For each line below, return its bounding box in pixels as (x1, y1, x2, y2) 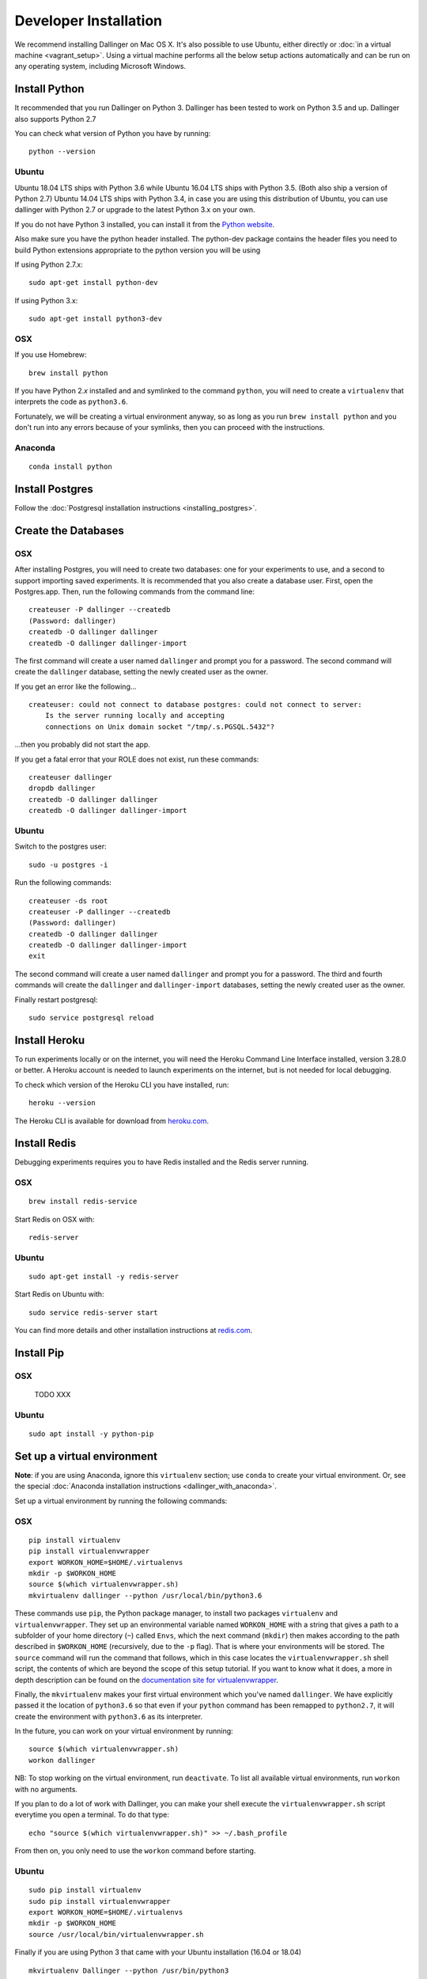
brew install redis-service (28, 1197, 138, 1206)
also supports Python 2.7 (14, 114, 96, 123)
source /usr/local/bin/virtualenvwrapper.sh (28, 1930, 205, 1939)
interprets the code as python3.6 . (14, 397, 128, 407)
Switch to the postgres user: (14, 841, 107, 851)
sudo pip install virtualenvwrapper (28, 1897, 171, 1905)
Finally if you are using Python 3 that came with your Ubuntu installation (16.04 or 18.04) (14, 1947, 302, 1957)
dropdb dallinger (28, 784, 96, 793)
